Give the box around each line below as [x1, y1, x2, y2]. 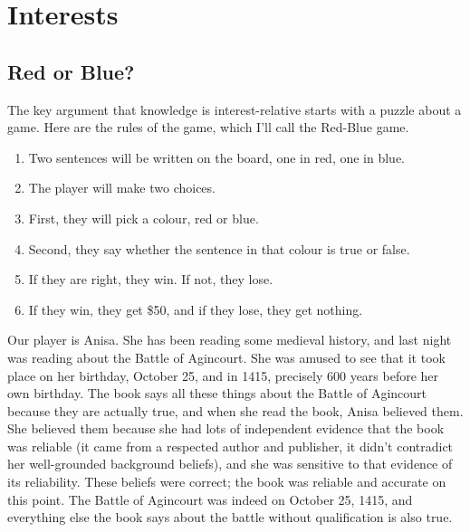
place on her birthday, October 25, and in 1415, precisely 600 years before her [7, 366, 439, 385]
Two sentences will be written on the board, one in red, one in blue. [28, 147, 406, 166]
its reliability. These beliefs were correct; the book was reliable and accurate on [7, 472, 446, 491]
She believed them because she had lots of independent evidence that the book [7, 419, 445, 438]
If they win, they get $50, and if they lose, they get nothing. [28, 299, 363, 318]
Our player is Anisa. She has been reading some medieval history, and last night [7, 330, 452, 349]
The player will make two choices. [28, 178, 216, 197]
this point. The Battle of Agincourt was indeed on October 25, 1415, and [7, 489, 413, 508]
